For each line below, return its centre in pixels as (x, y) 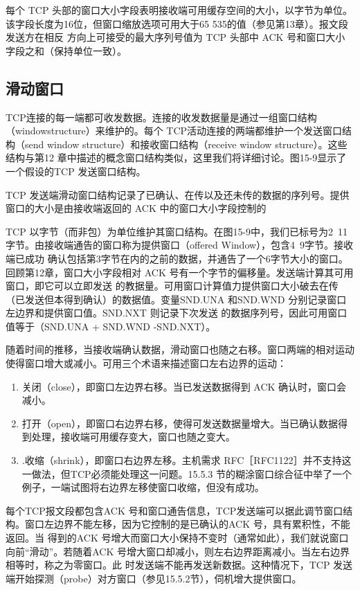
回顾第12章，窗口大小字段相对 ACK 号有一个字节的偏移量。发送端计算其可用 (180, 272)
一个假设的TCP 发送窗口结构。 (76, 171)
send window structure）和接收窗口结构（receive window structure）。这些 (186, 144)
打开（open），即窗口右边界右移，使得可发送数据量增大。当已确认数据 (180, 423)
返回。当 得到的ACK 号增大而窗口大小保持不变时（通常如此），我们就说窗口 (177, 538)
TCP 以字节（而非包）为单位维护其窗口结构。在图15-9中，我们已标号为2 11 (177, 231)
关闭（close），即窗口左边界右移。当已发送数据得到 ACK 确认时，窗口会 (184, 386)
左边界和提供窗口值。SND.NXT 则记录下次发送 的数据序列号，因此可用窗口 (177, 313)
